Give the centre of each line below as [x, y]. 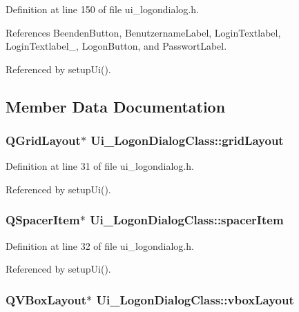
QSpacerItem [43, 220]
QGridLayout [43, 140]
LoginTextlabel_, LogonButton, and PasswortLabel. [116, 46]
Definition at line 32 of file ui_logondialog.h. [100, 245]
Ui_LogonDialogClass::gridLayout [187, 140]
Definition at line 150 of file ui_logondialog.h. [102, 9]
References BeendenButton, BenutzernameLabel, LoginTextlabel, [143, 32]
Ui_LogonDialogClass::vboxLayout [195, 299]
